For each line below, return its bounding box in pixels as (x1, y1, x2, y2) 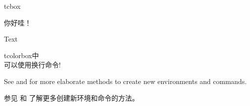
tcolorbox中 (4, 50, 39, 60)
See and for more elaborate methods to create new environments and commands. (4, 76, 247, 86)
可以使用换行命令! (4, 60, 61, 70)
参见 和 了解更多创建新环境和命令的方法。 (4, 92, 139, 103)
